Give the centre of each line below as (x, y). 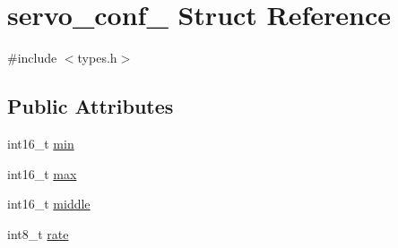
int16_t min (41, 143)
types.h (97, 58)
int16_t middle (49, 204)
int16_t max (42, 173)
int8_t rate (38, 233)
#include (32, 58)
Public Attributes (91, 106)
